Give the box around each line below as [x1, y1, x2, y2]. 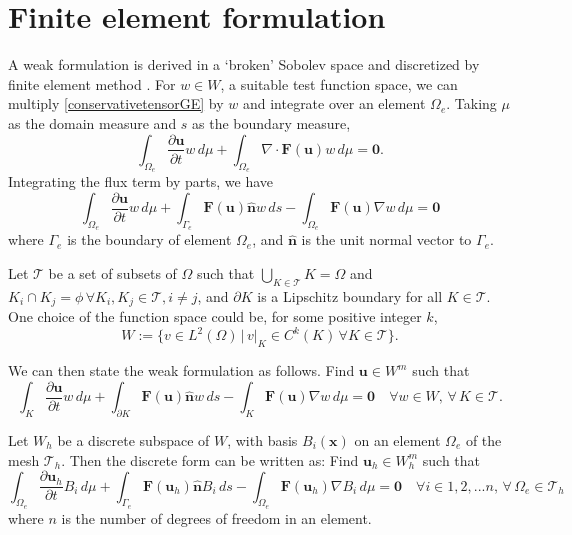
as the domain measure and [8, 112, 177, 133]
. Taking [446, 93, 497, 114]
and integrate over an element [242, 93, 426, 114]
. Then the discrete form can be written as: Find [61, 449, 359, 470]
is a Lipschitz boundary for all [257, 285, 443, 306]
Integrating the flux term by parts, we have [8, 171, 274, 192]
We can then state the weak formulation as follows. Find [8, 360, 355, 381]
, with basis [227, 430, 298, 451]
